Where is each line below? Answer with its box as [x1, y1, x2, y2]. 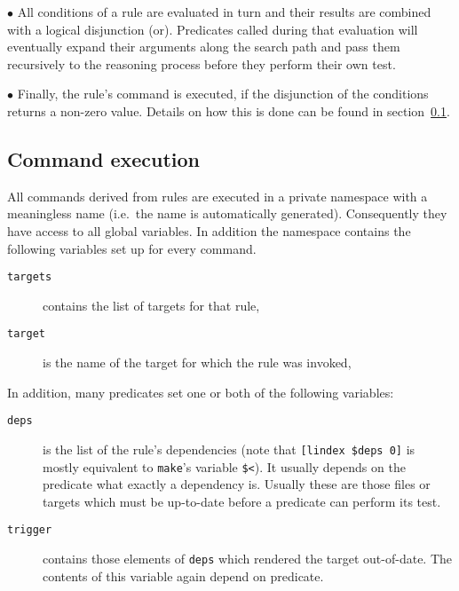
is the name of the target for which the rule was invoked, [43, 353, 352, 372]
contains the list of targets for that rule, [43, 295, 260, 314]
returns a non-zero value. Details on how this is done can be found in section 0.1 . [7, 101, 450, 120]
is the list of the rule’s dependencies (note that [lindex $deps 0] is [43, 439, 415, 458]
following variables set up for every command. [7, 239, 257, 257]
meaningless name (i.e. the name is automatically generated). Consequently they [7, 204, 447, 223]
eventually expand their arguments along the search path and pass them [7, 37, 400, 56]
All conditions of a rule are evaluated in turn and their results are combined [17, 3, 431, 20]
